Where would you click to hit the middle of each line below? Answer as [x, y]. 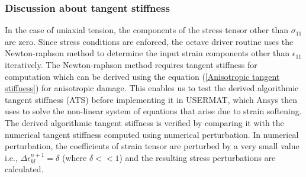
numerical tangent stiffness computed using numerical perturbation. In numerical [152, 134]
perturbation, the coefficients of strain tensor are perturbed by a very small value [152, 146]
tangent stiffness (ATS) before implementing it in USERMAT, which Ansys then [151, 99]
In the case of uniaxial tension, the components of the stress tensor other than [146, 30]
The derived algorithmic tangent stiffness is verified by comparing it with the [144, 122]
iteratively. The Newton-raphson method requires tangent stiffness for [131, 65]
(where [74, 157]
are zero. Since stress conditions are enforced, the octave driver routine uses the [149, 41]
